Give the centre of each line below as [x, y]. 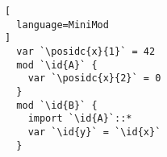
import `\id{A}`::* [80, 119]
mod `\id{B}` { [57, 105]
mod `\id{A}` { [57, 65]
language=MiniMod [63, 25]
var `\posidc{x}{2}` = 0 [94, 78]
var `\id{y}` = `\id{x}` [94, 132]
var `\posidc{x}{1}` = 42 [86, 51]
